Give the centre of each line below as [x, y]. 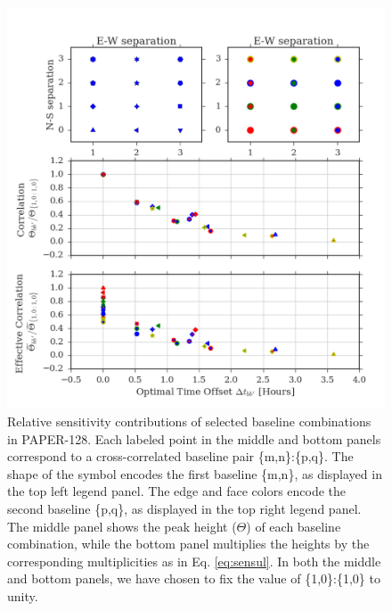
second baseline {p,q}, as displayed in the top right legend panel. [184, 508]
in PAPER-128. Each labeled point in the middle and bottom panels [194, 438]
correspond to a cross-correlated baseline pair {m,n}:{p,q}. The [180, 456]
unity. [23, 595]
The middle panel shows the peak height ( [122, 526]
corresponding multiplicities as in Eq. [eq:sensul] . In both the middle [194, 561]
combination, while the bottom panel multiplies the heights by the [188, 544]
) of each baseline [294, 526]
